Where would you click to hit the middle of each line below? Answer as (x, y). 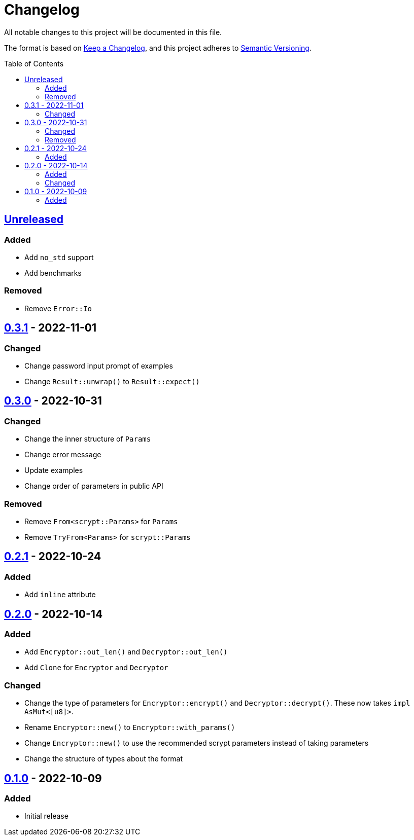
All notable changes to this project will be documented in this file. (113, 32)
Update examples (54, 470)
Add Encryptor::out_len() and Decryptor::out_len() (126, 652)
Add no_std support (59, 257)
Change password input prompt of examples (99, 366)
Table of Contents (34, 63)
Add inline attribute (60, 595)
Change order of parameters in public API (94, 486)
